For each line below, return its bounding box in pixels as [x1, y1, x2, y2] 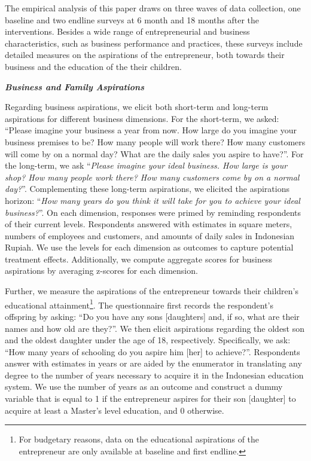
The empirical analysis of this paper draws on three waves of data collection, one [5, 2, 301, 14]
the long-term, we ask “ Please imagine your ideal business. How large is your [5, 159, 288, 172]
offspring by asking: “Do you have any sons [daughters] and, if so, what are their [5, 310, 300, 322]
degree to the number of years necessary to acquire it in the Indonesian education [5, 368, 304, 381]
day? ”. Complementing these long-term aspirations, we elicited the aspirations [5, 182, 289, 195]
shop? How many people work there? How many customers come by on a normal [5, 170, 300, 183]
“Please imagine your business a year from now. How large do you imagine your [5, 124, 297, 136]
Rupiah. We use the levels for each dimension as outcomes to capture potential [5, 241, 294, 254]
